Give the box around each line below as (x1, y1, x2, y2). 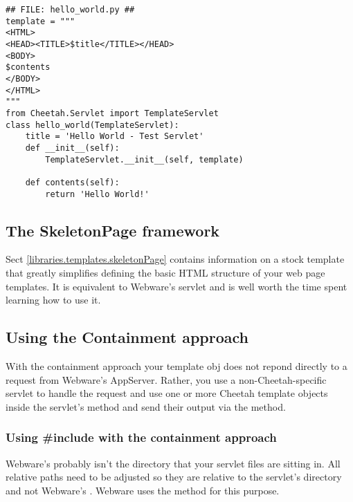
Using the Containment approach (6, 326, 248, 348)
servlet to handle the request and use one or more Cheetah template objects (6, 386, 328, 400)
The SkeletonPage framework (6, 219, 220, 241)
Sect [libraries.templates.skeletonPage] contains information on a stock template (6, 252, 345, 266)
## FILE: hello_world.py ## (6, 5, 135, 15)
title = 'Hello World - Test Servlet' (25, 131, 204, 142)
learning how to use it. (6, 292, 101, 307)
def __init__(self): (25, 142, 120, 153)
